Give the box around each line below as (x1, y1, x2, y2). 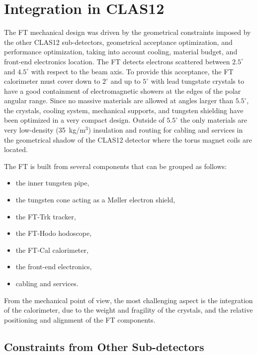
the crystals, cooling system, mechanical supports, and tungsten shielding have (4, 105, 244, 115)
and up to (110, 76, 141, 86)
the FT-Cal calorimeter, (15, 244, 88, 255)
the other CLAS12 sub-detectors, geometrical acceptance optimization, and (4, 36, 233, 47)
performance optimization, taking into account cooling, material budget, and (4, 46, 238, 57)
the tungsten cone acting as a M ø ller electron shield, (15, 194, 175, 205)
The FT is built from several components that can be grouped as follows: (4, 161, 227, 171)
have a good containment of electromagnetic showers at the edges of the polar (4, 85, 241, 96)
